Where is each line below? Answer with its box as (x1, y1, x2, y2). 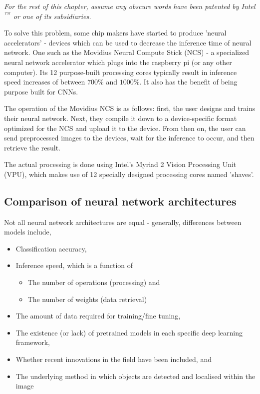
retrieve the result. (4, 142, 60, 152)
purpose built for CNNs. (4, 86, 78, 96)
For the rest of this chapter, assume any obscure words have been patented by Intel (4, 1, 256, 11)
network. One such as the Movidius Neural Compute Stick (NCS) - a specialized (4, 47, 250, 57)
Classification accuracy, (15, 243, 87, 253)
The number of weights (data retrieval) (27, 293, 147, 304)
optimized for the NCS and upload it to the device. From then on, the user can (4, 122, 246, 133)
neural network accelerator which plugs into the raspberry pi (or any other (4, 56, 232, 67)
